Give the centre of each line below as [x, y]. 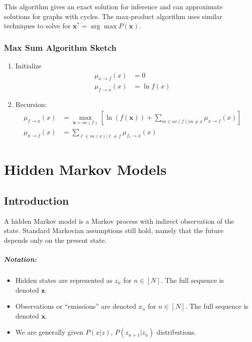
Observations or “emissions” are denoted [76, 306]
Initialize [29, 65]
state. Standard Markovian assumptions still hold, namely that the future [114, 230]
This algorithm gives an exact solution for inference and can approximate [113, 6]
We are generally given [49, 332]
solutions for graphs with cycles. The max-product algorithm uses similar [113, 16]
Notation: [20, 259]
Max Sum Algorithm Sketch [60, 47]
